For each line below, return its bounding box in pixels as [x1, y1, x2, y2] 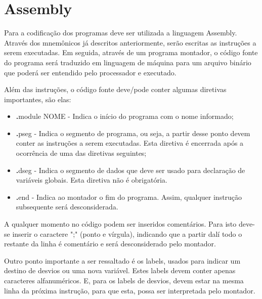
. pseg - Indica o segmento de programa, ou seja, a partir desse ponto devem [16, 127, 250, 138]
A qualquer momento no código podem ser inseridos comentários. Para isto [4, 219, 237, 229]
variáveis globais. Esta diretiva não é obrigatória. [16, 175, 167, 185]
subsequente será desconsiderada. [16, 201, 118, 212]
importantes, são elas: [4, 94, 71, 104]
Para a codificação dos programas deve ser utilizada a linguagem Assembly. [4, 27, 237, 38]
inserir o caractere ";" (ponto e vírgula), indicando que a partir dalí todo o [12, 228, 242, 239]
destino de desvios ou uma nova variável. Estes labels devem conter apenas [4, 265, 236, 276]
